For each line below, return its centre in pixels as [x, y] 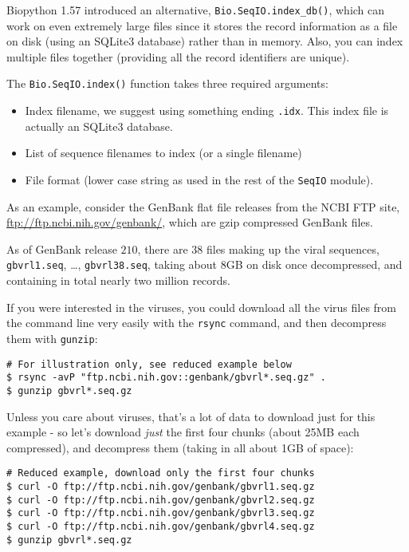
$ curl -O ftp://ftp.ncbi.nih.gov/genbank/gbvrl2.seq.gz [161, 500]
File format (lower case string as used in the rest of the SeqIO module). [199, 179]
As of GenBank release [62, 248]
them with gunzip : [52, 338]
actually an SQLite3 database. [99, 126]
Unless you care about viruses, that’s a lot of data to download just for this [191, 416]
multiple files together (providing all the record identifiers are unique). [178, 56]
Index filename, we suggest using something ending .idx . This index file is [207, 110]
